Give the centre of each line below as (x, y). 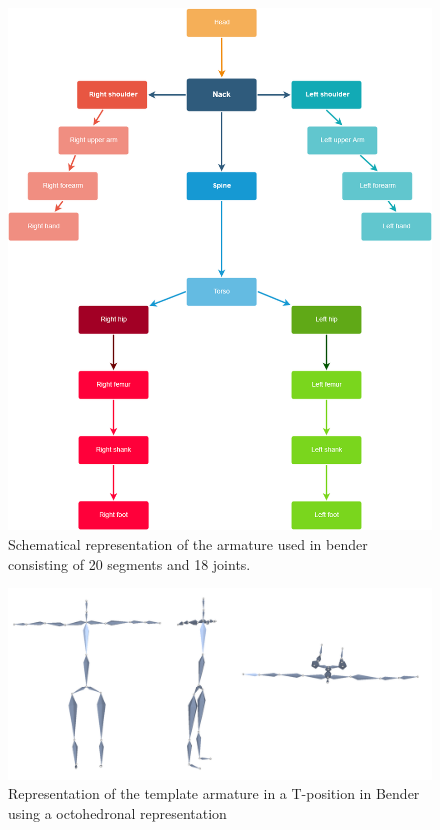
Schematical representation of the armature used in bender (188, 544)
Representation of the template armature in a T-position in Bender (214, 793)
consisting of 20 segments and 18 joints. (129, 563)
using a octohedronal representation (117, 812)
